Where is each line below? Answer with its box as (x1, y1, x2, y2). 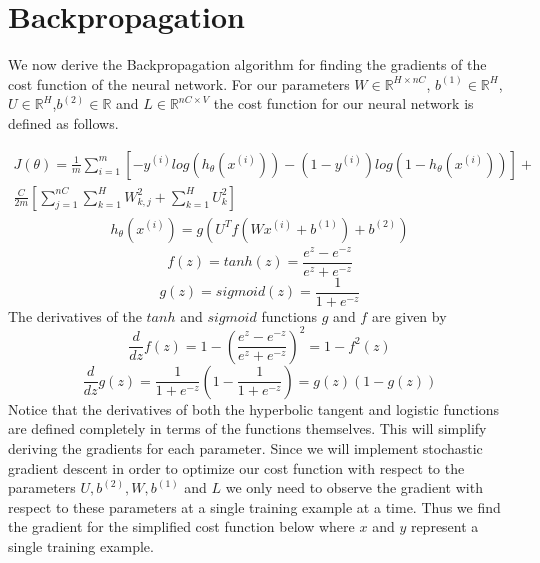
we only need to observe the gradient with (225, 477, 483, 498)
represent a (410, 516, 479, 537)
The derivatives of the (8, 305, 142, 326)
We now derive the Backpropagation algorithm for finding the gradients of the (8, 54, 487, 75)
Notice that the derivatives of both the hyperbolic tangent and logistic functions (8, 398, 500, 419)
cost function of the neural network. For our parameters (8, 73, 350, 94)
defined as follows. (8, 112, 119, 133)
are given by (371, 305, 447, 326)
